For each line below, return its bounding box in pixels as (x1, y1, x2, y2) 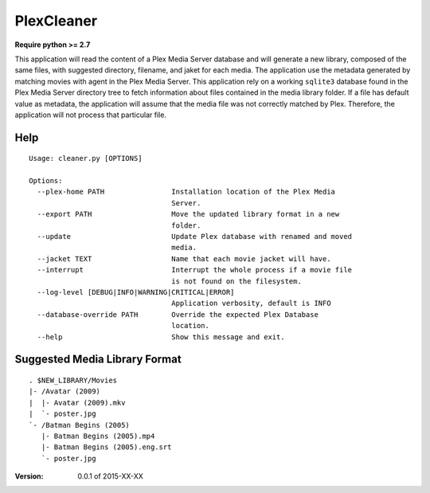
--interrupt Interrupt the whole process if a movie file (37, 265, 353, 275)
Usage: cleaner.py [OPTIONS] (29, 154, 143, 163)
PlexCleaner (14, 12, 98, 29)
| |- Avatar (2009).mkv (29, 398, 126, 407)
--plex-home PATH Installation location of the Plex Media (37, 187, 336, 197)
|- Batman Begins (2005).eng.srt (41, 443, 172, 452)
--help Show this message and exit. (37, 332, 286, 342)
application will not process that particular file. (14, 110, 167, 119)
